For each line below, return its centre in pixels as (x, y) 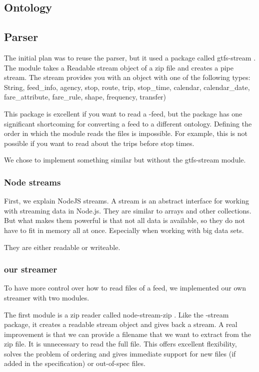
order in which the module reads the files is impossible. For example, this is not (126, 133)
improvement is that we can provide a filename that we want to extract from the (128, 334)
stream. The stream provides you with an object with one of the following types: (127, 77)
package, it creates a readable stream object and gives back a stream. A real (121, 324)
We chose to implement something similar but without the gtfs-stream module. (125, 160)
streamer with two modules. (47, 297)
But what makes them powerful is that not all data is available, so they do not (124, 220)
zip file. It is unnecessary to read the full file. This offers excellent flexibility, (120, 344)
